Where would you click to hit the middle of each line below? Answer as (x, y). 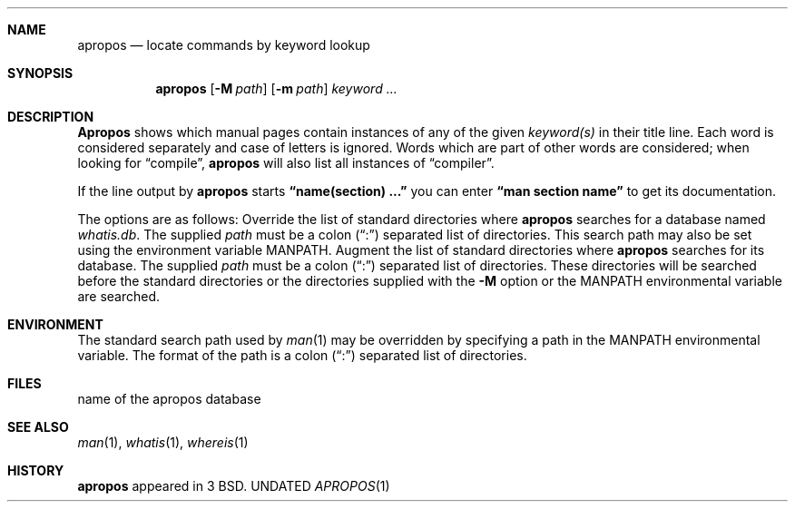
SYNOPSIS (40, 73)
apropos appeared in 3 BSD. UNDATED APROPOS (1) (234, 486)
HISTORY (36, 470)
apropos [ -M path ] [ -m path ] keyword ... (276, 88)
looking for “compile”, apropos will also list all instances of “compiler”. (286, 163)
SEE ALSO (38, 427)
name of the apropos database (169, 399)
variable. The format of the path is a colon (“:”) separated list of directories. (302, 355)
